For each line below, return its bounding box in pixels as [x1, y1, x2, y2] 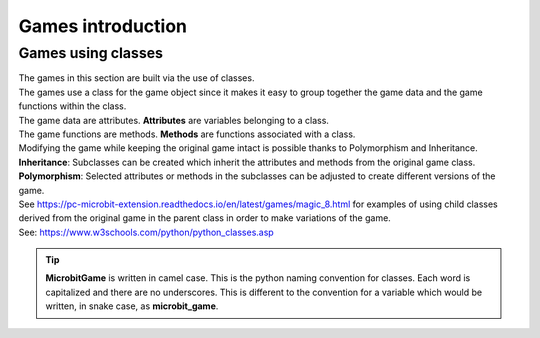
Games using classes [18, 44, 164, 62]
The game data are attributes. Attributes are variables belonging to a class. [18, 114, 330, 126]
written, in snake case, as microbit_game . [45, 300, 219, 312]
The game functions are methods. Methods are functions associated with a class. [18, 128, 356, 140]
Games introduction [18, 15, 187, 37]
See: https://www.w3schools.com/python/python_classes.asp [18, 226, 274, 238]
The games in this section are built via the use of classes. [18, 72, 255, 84]
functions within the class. [18, 100, 127, 112]
